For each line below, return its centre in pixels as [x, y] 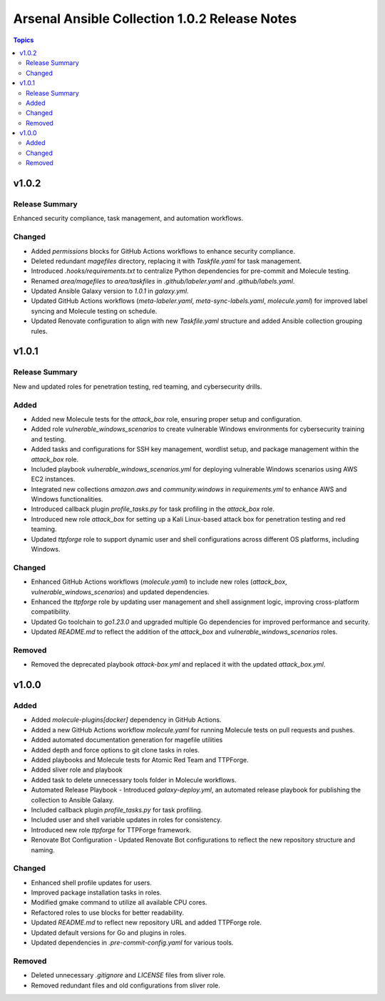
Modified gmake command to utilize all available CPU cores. [119, 902]
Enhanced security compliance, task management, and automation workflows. [128, 219]
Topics [24, 40]
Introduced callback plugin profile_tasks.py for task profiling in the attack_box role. [153, 509]
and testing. [48, 439]
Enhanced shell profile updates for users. [92, 882]
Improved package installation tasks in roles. [96, 892]
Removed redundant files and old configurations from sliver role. [125, 985]
